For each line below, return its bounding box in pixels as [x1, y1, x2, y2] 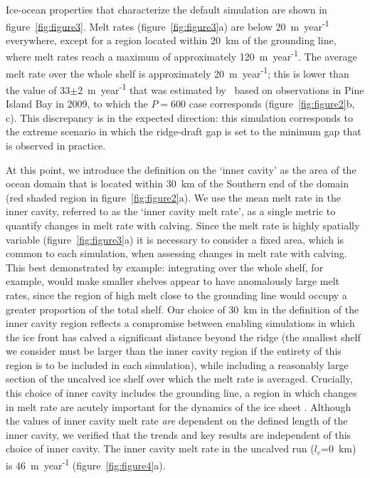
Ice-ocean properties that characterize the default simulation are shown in [6, 2, 327, 16]
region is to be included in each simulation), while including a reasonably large [6, 357, 349, 372]
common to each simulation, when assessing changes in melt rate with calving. [6, 246, 347, 261]
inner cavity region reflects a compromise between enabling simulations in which [6, 316, 355, 331]
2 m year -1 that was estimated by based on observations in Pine [78, 80, 364, 97]
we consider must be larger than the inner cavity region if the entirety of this [6, 343, 342, 358]
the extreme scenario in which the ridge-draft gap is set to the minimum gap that [6, 124, 361, 139]
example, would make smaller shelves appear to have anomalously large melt [6, 274, 339, 289]
